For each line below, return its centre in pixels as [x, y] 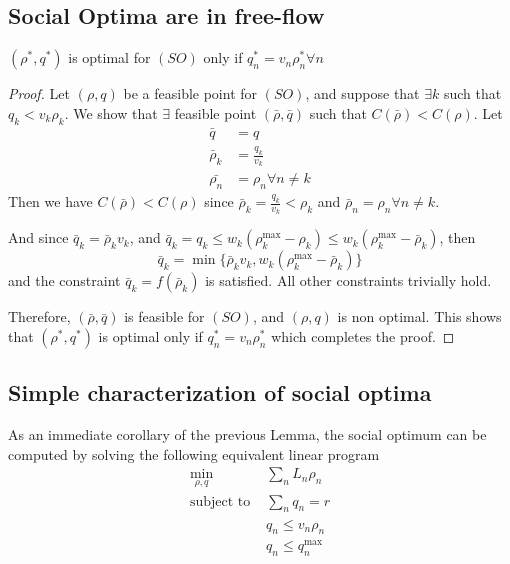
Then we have [50, 201]
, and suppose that [362, 93]
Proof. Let [39, 93]
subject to [220, 501]
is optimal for [109, 57]
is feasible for [164, 316]
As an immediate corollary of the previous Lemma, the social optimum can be [247, 434]
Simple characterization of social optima [220, 392]
